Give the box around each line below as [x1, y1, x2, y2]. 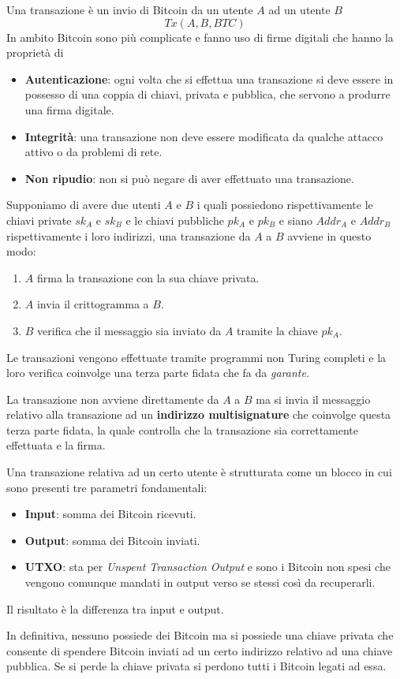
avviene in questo [287, 227, 372, 244]
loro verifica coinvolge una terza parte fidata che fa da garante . [6, 364, 309, 381]
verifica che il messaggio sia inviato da [37, 322, 222, 338]
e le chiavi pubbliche [125, 211, 224, 228]
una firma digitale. [24, 101, 114, 118]
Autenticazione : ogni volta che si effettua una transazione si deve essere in [24, 70, 394, 87]
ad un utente [268, 2, 331, 17]
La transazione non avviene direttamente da [6, 390, 219, 407]
